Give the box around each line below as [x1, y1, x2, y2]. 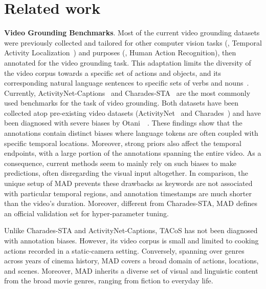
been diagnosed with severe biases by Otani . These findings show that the [4, 117, 242, 128]
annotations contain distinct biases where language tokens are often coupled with [4, 128, 258, 138]
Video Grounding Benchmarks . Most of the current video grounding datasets [4, 27, 260, 38]
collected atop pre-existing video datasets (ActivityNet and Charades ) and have [4, 107, 261, 118]
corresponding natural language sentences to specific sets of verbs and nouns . [4, 77, 249, 88]
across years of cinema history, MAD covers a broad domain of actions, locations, [4, 255, 259, 266]
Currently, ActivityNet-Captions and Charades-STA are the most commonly [4, 87, 251, 98]
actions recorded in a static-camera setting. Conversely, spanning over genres [4, 245, 245, 256]
